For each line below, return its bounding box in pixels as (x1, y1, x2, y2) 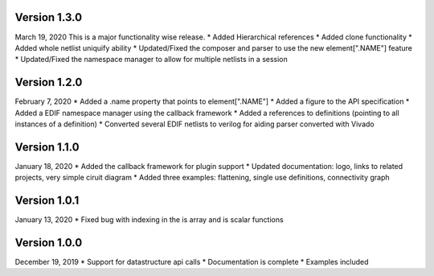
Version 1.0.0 (14, 236, 83, 249)
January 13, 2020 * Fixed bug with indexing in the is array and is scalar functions (14, 215, 285, 225)
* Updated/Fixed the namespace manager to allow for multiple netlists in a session (14, 55, 289, 64)
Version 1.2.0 (14, 76, 83, 89)
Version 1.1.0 (14, 140, 80, 154)
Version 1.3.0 (14, 10, 83, 24)
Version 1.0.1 (14, 194, 80, 208)
